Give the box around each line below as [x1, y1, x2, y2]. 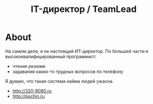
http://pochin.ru [12, 93, 45, 99]
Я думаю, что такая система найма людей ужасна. [5, 78, 114, 84]
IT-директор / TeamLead [30, 3, 137, 15]
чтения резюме [12, 63, 46, 69]
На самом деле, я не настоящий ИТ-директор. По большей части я [5, 48, 149, 54]
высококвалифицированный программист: [5, 53, 97, 59]
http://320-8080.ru [12, 87, 52, 93]
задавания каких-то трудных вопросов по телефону [12, 68, 124, 74]
